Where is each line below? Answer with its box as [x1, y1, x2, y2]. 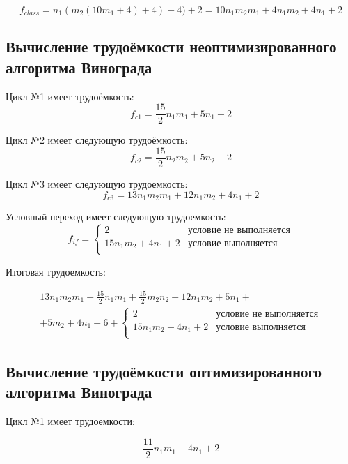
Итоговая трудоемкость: [6, 264, 106, 278]
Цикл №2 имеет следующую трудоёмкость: [6, 133, 188, 147]
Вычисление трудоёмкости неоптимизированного [6, 36, 337, 57]
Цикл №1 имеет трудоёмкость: [6, 89, 134, 103]
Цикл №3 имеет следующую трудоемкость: [6, 176, 188, 190]
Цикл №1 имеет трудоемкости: [6, 414, 135, 428]
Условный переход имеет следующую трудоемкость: [6, 209, 226, 223]
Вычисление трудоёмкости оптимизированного [6, 361, 322, 382]
